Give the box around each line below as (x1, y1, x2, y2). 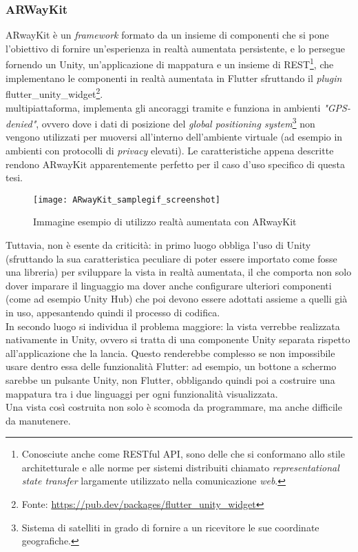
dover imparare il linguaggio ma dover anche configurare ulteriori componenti (6, 278, 332, 292)
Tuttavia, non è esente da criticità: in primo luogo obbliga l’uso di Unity (6, 237, 311, 252)
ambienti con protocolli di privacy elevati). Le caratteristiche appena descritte (6, 143, 334, 157)
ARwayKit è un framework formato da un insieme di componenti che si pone (6, 28, 329, 42)
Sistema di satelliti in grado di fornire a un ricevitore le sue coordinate (21, 520, 319, 534)
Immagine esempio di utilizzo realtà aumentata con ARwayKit (33, 214, 297, 229)
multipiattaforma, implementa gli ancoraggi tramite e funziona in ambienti (6, 100, 321, 114)
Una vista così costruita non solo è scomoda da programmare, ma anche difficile (6, 400, 342, 414)
